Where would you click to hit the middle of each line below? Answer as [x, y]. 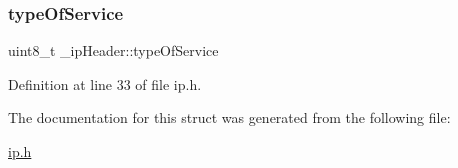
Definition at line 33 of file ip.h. [105, 83]
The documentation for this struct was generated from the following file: [229, 117]
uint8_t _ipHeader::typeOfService [113, 50]
